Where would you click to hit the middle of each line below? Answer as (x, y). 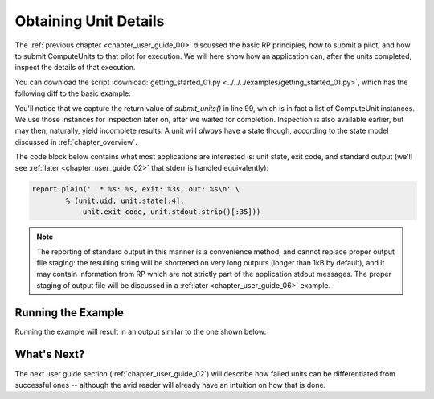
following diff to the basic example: (73, 93)
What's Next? (50, 354)
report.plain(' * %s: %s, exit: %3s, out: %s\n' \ (136, 189)
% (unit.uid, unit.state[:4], (125, 200)
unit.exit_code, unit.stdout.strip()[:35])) (172, 212)
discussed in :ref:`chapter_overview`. (76, 142)
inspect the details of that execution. (75, 68)
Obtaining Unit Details (90, 21)
